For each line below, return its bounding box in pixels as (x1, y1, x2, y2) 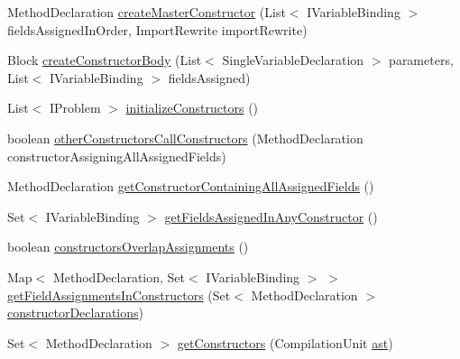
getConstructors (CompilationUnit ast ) (177, 333, 393, 352)
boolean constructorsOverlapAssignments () (7, 237, 249, 256)
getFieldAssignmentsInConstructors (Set (7, 285, 231, 304)
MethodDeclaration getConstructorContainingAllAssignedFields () (7, 177, 374, 196)
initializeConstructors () (125, 98, 259, 117)
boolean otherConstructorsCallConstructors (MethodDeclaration (7, 128, 363, 147)
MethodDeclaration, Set (52, 267, 186, 286)
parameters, (389, 51, 454, 69)
